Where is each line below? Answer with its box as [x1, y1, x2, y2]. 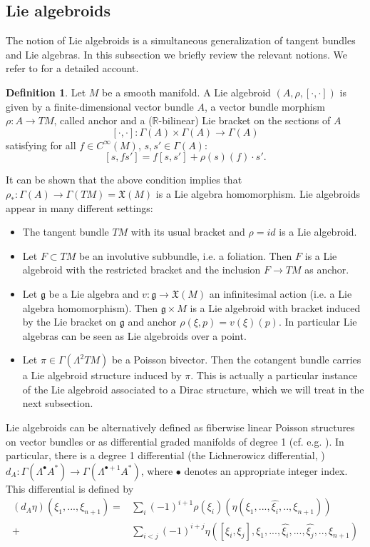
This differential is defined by [6, 481, 134, 496]
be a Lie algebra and [48, 286, 139, 301]
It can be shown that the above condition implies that [6, 172, 242, 187]
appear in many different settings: [6, 200, 153, 215]
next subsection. [22, 396, 93, 411]
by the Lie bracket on [22, 314, 117, 329]
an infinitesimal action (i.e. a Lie [209, 286, 352, 301]
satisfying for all [6, 137, 76, 152]
